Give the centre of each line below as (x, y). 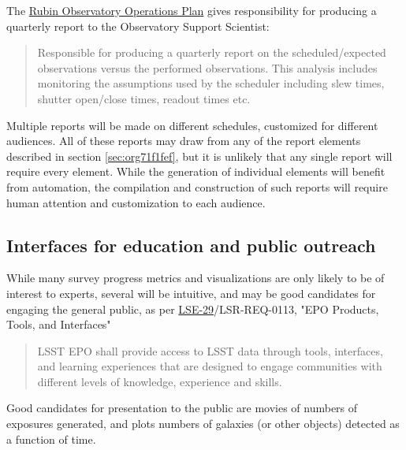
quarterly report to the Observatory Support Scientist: (138, 26)
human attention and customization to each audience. (136, 202)
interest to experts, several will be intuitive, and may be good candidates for (191, 293)
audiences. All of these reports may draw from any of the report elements (184, 141)
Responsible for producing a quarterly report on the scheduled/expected (212, 52)
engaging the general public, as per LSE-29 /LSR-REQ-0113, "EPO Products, (193, 309)
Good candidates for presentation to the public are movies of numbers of (182, 408)
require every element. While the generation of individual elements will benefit (196, 171)
